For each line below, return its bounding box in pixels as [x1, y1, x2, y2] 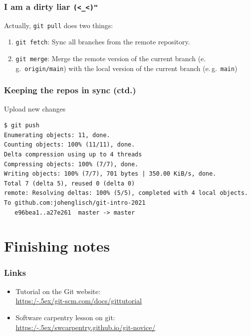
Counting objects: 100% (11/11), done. [4, 141, 135, 149]
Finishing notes [4, 236, 110, 256]
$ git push [4, 122, 40, 129]
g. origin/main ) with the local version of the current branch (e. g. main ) [15, 63, 238, 73]
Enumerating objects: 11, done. [4, 131, 110, 139]
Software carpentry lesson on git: [15, 312, 115, 322]
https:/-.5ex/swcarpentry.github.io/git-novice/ [15, 322, 156, 332]
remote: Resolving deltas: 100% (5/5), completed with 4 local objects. [4, 189, 248, 197]
